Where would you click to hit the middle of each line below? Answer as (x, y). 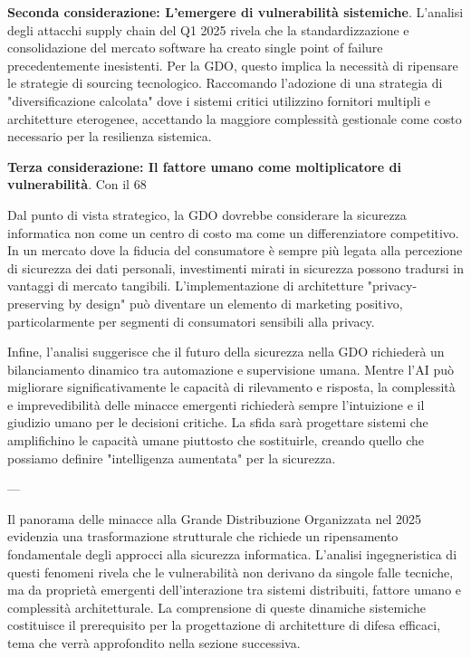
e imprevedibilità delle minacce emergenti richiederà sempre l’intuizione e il (216, 404)
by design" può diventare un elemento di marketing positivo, (235, 303)
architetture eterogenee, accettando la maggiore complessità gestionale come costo (235, 118)
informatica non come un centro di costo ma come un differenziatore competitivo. (233, 232)
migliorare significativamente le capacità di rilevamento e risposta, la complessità (231, 387)
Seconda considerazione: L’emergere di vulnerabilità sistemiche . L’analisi (235, 12)
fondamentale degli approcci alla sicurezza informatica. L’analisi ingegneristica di (232, 554)
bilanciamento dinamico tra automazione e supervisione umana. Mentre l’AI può (231, 369)
